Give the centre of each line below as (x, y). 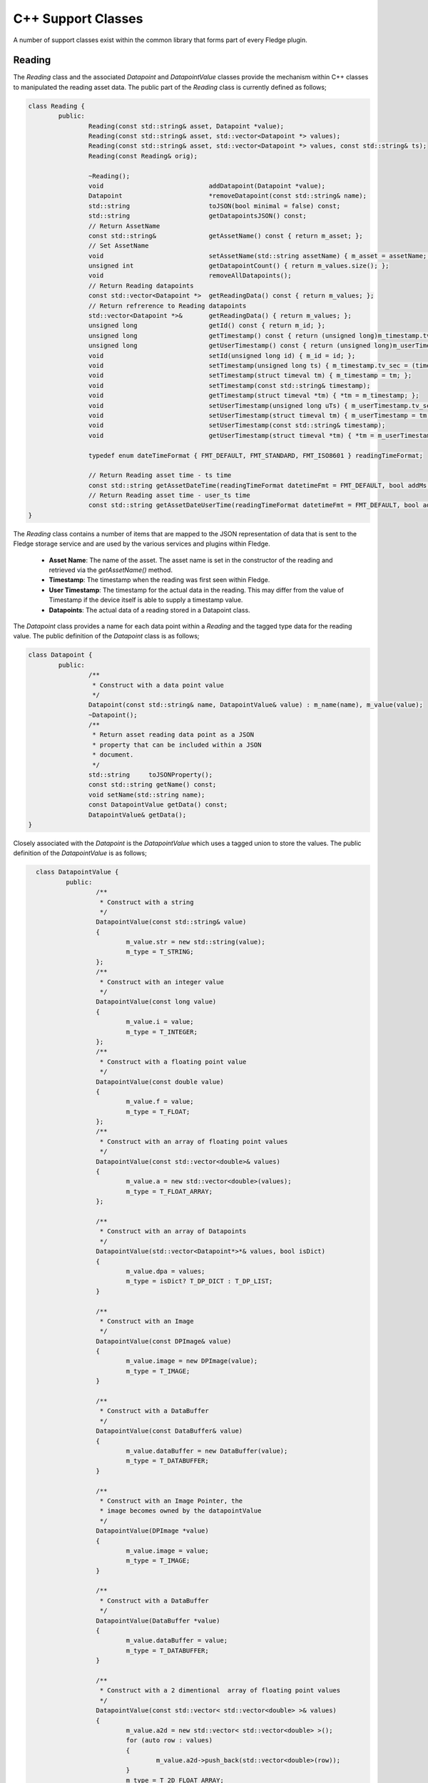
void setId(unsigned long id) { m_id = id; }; (222, 356)
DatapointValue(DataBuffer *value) (158, 1620)
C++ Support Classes (78, 19)
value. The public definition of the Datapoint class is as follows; (106, 636)
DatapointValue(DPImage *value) (153, 1531)
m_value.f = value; (160, 1102)
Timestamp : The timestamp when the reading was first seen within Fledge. (159, 580)
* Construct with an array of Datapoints (173, 1231)
